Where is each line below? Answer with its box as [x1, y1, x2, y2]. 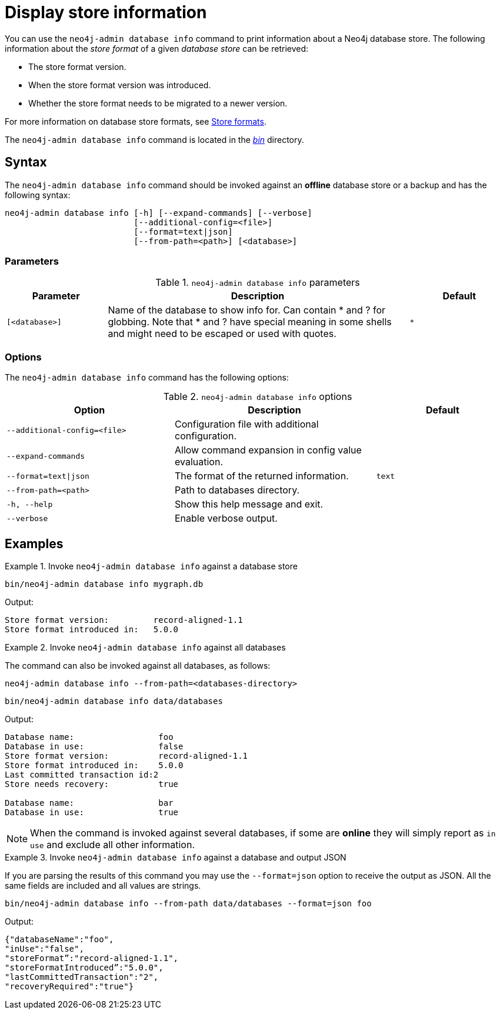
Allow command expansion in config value [174, 444, 362, 456]
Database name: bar [5, 798, 174, 808]
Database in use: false [5, 741, 184, 751]
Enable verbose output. [174, 512, 278, 525]
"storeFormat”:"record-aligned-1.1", [5, 953, 179, 963]
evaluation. [174, 456, 223, 468]
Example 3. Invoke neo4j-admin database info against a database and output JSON [5, 852, 346, 862]
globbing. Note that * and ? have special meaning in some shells [108, 316, 392, 328]
